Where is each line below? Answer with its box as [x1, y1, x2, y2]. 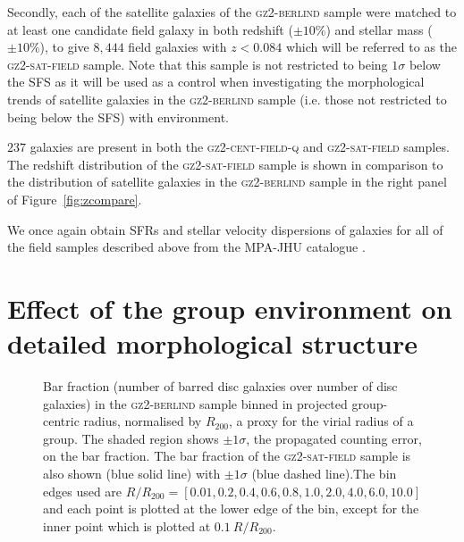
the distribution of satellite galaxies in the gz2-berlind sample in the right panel [7, 172, 447, 191]
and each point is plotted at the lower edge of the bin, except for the [43, 499, 419, 518]
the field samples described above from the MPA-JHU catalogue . [7, 238, 366, 256]
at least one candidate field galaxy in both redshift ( [7, 20, 293, 38]
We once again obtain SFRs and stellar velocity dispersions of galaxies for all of [7, 220, 443, 238]
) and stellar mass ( [325, 20, 433, 38]
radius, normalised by [83, 412, 202, 430]
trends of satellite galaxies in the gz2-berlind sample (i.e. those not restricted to [7, 89, 447, 108]
